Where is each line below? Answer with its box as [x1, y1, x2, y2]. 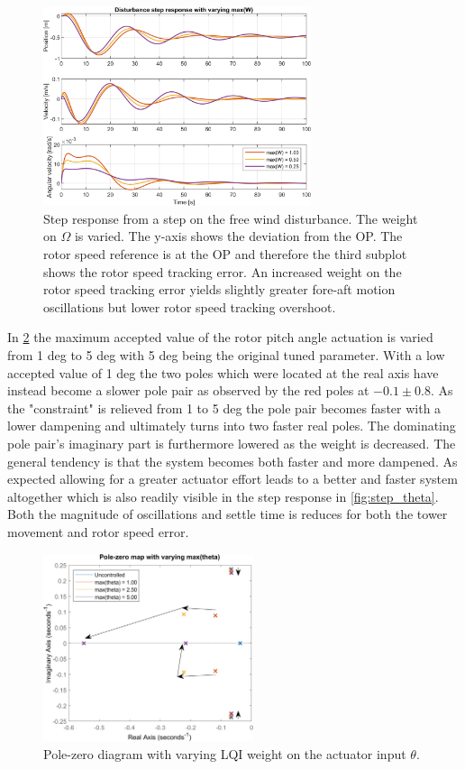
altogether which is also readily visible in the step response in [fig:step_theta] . [7, 486, 439, 505]
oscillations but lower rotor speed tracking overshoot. [43, 297, 336, 316]
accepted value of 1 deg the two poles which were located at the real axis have [7, 363, 439, 382]
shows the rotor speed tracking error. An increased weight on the [43, 262, 402, 281]
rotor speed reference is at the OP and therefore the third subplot [43, 245, 407, 264]
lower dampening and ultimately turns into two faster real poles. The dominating [7, 416, 456, 435]
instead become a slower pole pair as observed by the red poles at [7, 381, 369, 400]
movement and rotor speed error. [7, 522, 189, 541]
